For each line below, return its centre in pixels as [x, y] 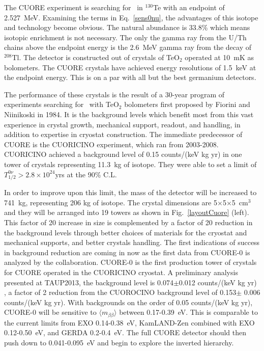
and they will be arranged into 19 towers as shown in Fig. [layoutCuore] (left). [127, 212]
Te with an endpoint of [189, 7]
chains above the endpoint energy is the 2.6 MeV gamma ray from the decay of [128, 47]
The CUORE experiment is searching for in [74, 7]
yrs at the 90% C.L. [86, 174]
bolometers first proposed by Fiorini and [187, 104]
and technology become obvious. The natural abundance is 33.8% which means [127, 27]
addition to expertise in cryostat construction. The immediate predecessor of [123, 134]
